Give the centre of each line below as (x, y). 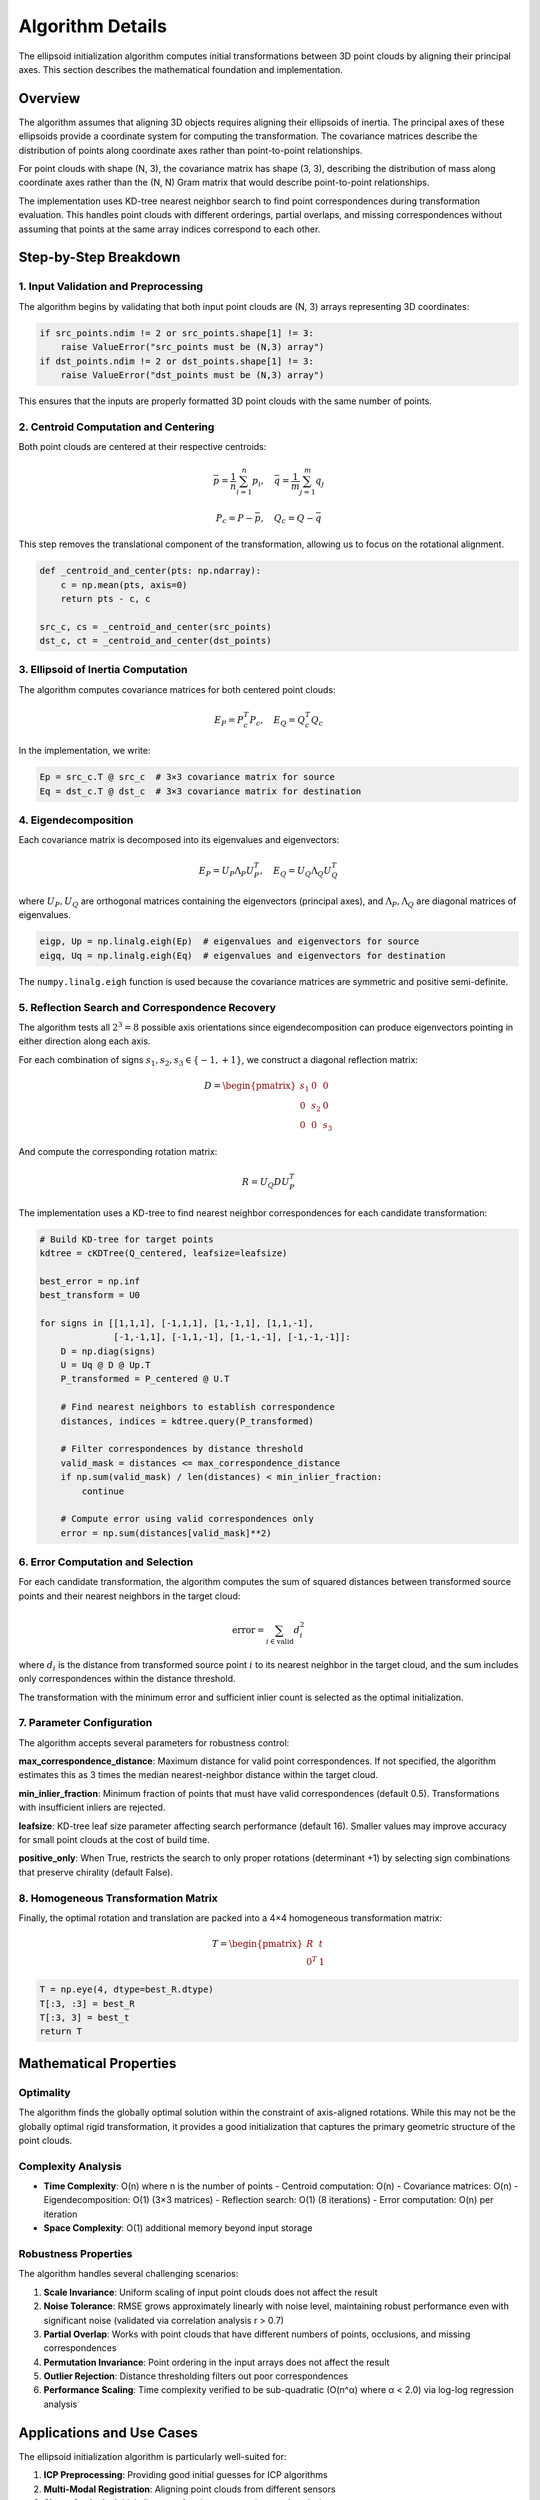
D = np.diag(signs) (108, 1351)
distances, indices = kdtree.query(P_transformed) (187, 1421)
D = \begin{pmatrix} (250, 1085)
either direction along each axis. (84, 1041)
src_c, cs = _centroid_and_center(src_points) (155, 626)
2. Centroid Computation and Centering (116, 427)
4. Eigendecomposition (76, 820)
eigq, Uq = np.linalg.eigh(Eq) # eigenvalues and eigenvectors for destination (242, 955)
